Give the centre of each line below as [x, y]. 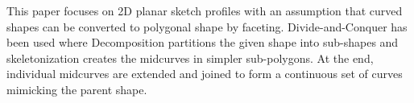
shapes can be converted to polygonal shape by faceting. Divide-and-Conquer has [207, 26]
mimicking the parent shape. [77, 89]
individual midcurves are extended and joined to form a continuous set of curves [205, 74]
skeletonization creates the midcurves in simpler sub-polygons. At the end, [190, 58]
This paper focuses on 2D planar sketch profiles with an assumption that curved [205, 10]
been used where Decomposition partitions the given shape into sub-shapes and [203, 42]
